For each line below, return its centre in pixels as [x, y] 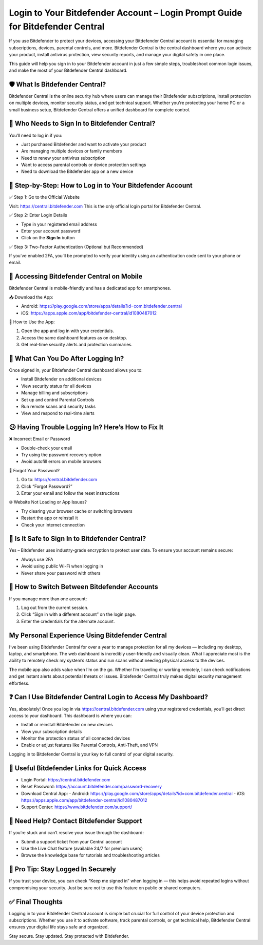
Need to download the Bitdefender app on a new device [77, 171]
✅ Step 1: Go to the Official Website [44, 197]
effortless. [19, 683]
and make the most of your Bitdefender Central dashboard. [68, 70]
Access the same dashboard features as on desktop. [74, 337]
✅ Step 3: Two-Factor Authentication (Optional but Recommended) [76, 247]
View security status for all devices [56, 386]
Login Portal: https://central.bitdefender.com [66, 779]
